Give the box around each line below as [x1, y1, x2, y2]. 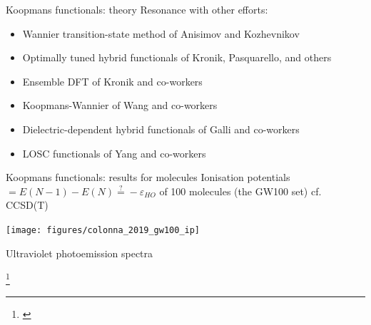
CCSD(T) [6, 197, 49, 212]
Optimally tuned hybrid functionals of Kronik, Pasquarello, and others [22, 50, 332, 65]
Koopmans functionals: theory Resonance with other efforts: [6, 2, 268, 16]
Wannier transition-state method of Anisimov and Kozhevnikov [22, 26, 300, 41]
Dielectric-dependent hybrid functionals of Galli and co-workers [22, 121, 300, 136]
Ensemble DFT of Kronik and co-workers [22, 73, 203, 88]
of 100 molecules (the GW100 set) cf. [159, 183, 322, 198]
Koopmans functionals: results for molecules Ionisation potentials [6, 170, 290, 185]
